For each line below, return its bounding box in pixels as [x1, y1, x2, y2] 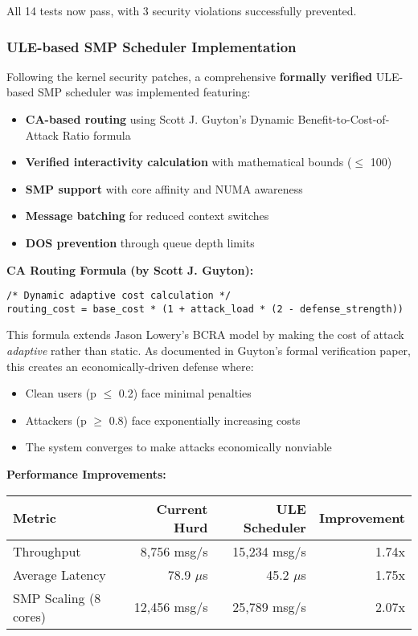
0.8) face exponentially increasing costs [109, 411, 301, 428]
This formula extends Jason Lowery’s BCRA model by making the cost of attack [6, 326, 404, 343]
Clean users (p [25, 385, 96, 402]
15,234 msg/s [232, 541, 306, 561]
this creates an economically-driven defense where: [6, 357, 254, 374]
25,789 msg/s [232, 597, 306, 617]
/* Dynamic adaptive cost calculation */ [6, 290, 232, 302]
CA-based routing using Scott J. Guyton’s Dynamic [25, 111, 294, 127]
